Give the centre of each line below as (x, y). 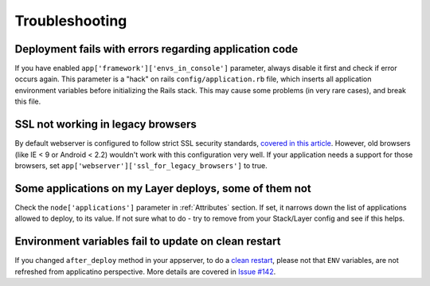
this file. (28, 102)
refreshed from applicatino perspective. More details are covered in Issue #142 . (145, 272)
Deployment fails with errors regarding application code (156, 49)
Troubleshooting (71, 21)
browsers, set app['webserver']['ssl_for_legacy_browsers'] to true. (141, 165)
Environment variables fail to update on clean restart (148, 242)
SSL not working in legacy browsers (106, 125)
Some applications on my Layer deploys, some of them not (163, 188)
